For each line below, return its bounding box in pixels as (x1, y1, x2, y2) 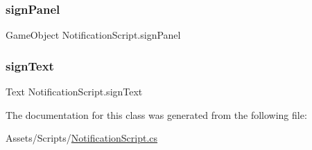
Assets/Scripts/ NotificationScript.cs (6, 131, 158, 145)
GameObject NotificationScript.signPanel (6, 28, 181, 42)
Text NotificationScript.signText (6, 84, 143, 99)
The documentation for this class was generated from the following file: (6, 107, 307, 122)
